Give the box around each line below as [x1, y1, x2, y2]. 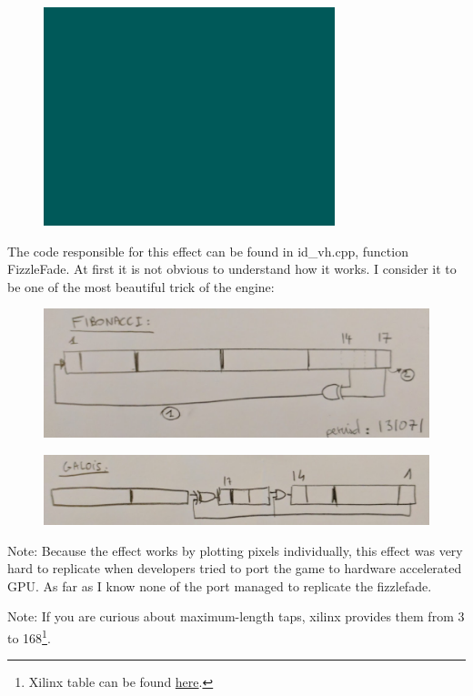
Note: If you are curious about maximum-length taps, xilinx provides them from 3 [7, 607, 465, 626]
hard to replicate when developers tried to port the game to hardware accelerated [7, 559, 462, 578]
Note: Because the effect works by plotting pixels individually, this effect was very [7, 540, 463, 560]
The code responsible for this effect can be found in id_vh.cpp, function [7, 241, 408, 260]
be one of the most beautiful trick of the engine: [7, 277, 275, 296]
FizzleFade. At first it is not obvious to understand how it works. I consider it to [7, 259, 457, 278]
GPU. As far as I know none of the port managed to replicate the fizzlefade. [7, 576, 432, 595]
